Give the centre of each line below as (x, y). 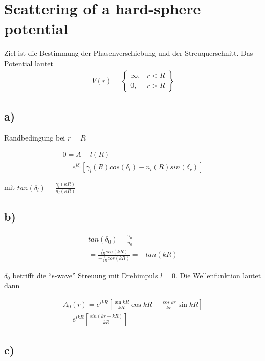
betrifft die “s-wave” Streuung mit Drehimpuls (85, 275)
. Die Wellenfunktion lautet (218, 275)
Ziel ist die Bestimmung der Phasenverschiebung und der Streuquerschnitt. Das (129, 53)
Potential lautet (29, 63)
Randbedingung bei (35, 137)
